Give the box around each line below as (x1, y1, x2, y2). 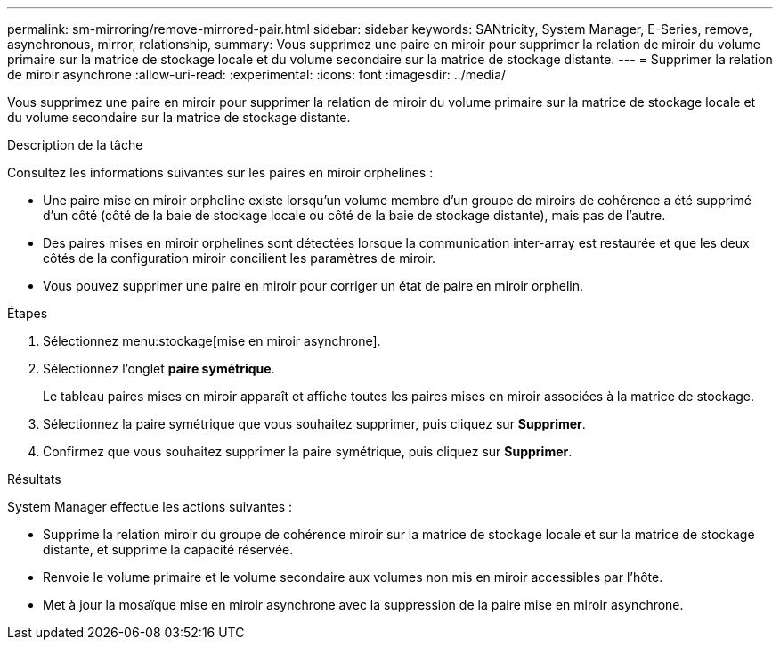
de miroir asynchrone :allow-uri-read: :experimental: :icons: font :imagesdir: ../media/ (7, 67, 507, 82)
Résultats (7, 471, 61, 487)
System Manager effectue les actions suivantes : (7, 499, 292, 514)
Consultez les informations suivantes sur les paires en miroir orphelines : (7, 165, 434, 180)
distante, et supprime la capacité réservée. (43, 542, 294, 557)
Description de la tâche (7, 137, 143, 152)
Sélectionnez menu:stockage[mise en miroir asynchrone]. (43, 333, 381, 348)
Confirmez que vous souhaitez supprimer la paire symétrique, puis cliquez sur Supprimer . (43, 444, 573, 459)
